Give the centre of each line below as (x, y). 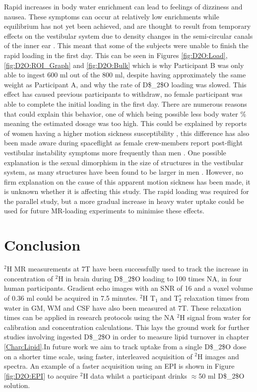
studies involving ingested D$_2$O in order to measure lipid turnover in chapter (127, 337)
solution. (17, 385)
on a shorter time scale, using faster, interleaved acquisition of (98, 356)
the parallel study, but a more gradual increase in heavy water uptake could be (124, 201)
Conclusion (42, 245)
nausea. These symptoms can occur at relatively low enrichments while (112, 16)
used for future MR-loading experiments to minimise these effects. (104, 211)
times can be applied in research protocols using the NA (89, 317)
